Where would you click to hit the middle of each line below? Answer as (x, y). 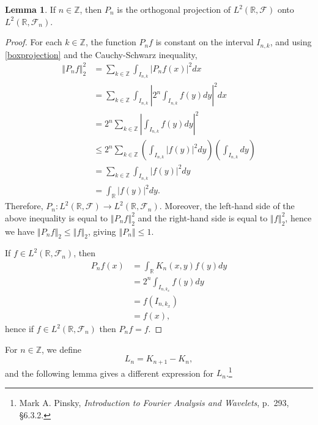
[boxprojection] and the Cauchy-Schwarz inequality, (101, 54)
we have (20, 231)
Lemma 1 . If (31, 9)
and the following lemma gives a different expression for (109, 373)
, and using (291, 42)
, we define (61, 349)
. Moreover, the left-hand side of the (227, 206)
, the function (111, 42)
